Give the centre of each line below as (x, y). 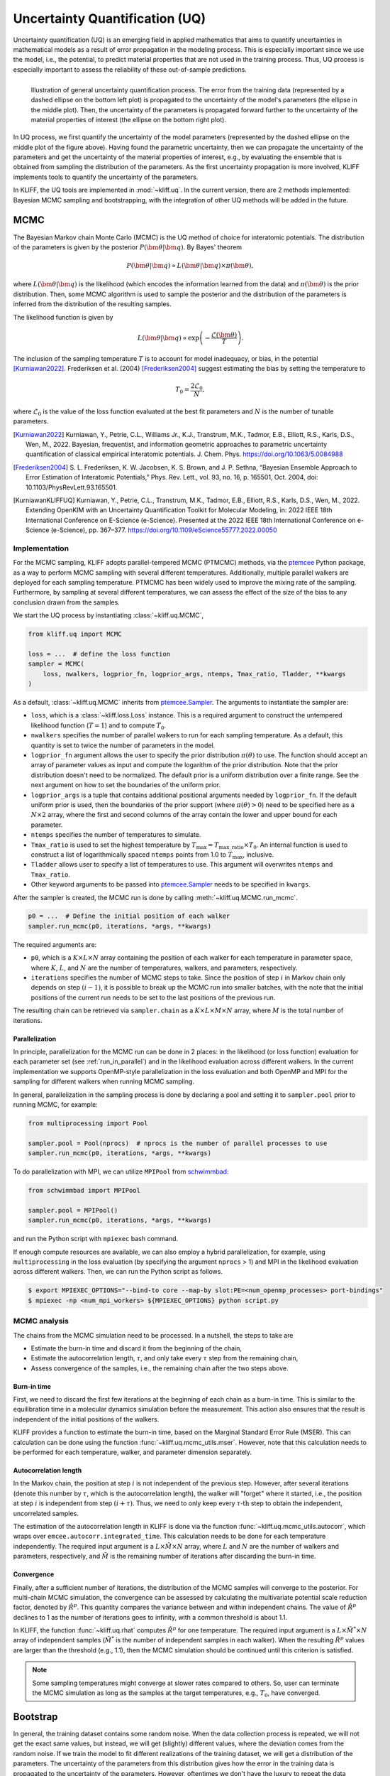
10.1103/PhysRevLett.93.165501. (72, 487)
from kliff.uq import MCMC (75, 634)
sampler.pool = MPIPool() (73, 1210)
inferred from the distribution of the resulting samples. (92, 304)
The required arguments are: (55, 944)
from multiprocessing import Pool (88, 1123)
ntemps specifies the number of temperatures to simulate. (116, 835)
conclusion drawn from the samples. (66, 602)
